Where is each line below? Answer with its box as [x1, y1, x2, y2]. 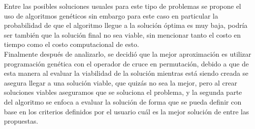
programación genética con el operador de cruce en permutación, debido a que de [4, 58, 249, 68]
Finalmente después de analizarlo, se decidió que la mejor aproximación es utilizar [4, 48, 252, 59]
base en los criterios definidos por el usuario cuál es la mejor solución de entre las [4, 106, 249, 116]
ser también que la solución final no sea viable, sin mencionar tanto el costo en [4, 29, 241, 40]
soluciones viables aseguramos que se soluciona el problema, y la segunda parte [4, 87, 242, 97]
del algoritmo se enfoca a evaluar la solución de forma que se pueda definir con [4, 96, 242, 107]
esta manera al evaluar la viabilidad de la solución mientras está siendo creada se [4, 68, 249, 78]
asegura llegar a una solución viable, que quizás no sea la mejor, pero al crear [4, 77, 237, 87]
